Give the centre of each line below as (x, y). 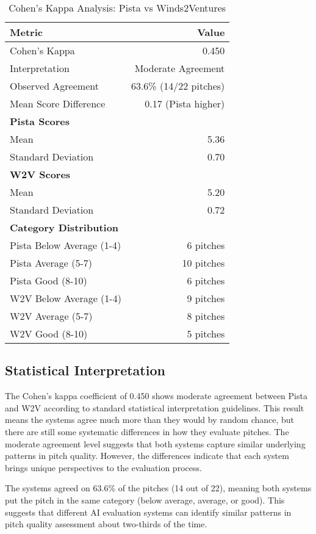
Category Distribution (64, 227)
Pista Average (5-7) (51, 263)
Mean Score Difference (58, 103)
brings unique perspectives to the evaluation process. (103, 467)
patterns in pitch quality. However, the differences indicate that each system (147, 456)
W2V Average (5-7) (51, 316)
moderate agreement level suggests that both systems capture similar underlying (155, 443)
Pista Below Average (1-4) (66, 245)
